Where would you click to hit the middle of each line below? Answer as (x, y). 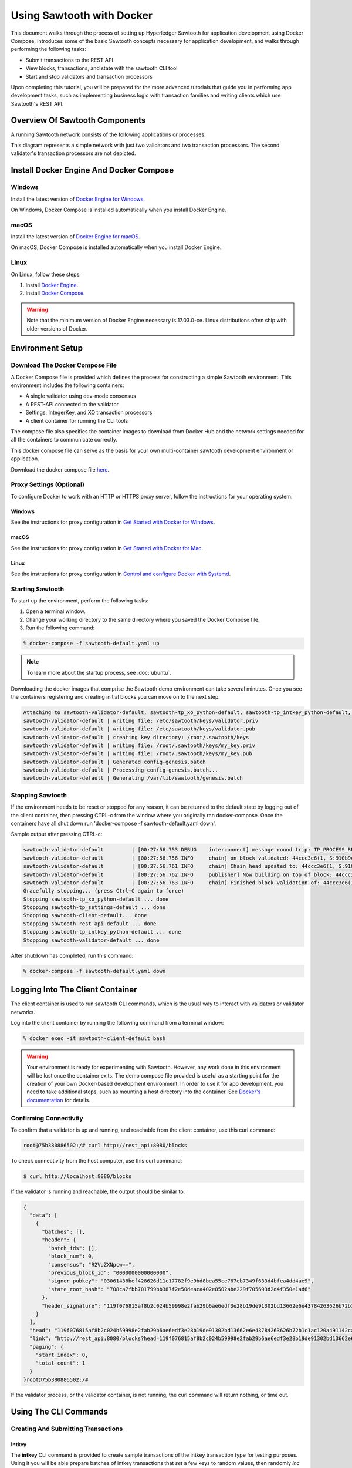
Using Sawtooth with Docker (82, 15)
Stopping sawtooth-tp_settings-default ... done (94, 908)
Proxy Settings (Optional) (48, 484)
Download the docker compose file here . (60, 469)
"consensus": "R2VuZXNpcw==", (91, 1265)
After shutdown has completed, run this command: (72, 955)
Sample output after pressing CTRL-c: (57, 834)
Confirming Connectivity (47, 1118)
